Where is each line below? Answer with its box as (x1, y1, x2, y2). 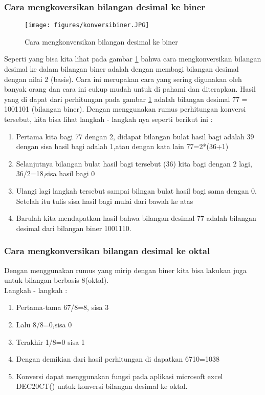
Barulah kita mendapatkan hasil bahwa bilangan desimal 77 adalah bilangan (16, 213, 256, 223)
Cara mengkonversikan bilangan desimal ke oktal (4, 244, 210, 257)
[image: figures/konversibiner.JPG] (25, 22, 149, 29)
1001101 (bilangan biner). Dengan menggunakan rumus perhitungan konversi (4, 103, 246, 114)
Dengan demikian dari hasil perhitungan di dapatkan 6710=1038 (16, 354, 219, 364)
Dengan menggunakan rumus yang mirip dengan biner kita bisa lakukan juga (4, 264, 247, 275)
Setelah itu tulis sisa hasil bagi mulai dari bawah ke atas (16, 195, 193, 206)
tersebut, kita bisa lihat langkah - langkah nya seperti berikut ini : (4, 114, 213, 124)
